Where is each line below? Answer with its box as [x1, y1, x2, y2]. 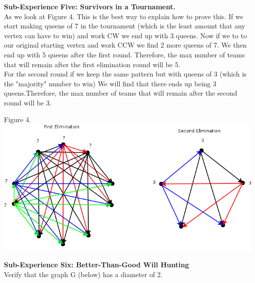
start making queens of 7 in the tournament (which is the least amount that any [4, 21, 245, 31]
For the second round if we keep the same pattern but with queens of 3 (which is [4, 69, 247, 79]
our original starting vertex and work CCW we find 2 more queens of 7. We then [4, 40, 247, 50]
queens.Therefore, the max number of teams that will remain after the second [4, 88, 237, 98]
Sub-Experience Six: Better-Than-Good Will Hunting [4, 259, 189, 270]
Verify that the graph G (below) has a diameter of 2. [4, 269, 163, 280]
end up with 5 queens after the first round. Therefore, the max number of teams [4, 49, 245, 59]
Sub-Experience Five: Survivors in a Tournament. [4, 1, 176, 11]
